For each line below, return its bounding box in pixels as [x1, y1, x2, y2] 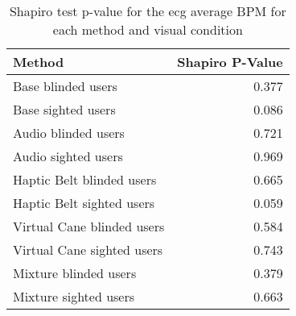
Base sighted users [13, 100, 116, 118]
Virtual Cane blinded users [13, 217, 165, 235]
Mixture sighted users [13, 287, 135, 306]
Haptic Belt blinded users [13, 170, 157, 189]
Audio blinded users [13, 123, 125, 142]
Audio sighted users [13, 147, 123, 165]
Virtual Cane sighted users [13, 240, 163, 259]
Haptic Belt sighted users [13, 193, 155, 212]
